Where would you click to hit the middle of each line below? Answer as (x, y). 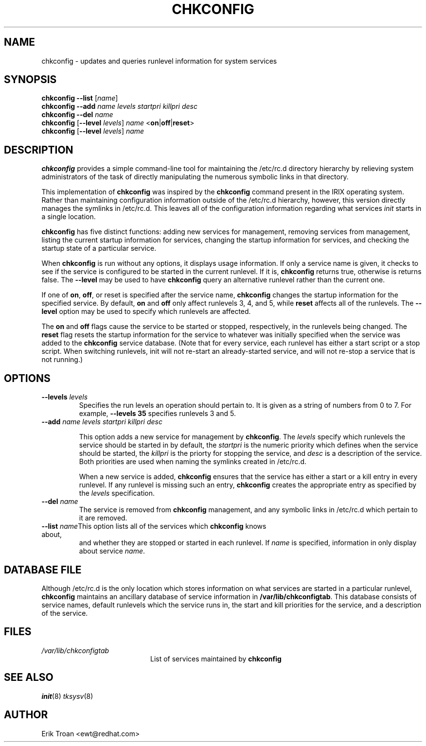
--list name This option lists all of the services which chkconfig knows (154, 526)
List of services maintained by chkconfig (216, 659)
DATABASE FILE (43, 570)
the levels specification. (117, 493)
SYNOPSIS (30, 80)
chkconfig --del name (77, 115)
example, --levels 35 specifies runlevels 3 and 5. (157, 414)
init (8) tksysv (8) (67, 696)
